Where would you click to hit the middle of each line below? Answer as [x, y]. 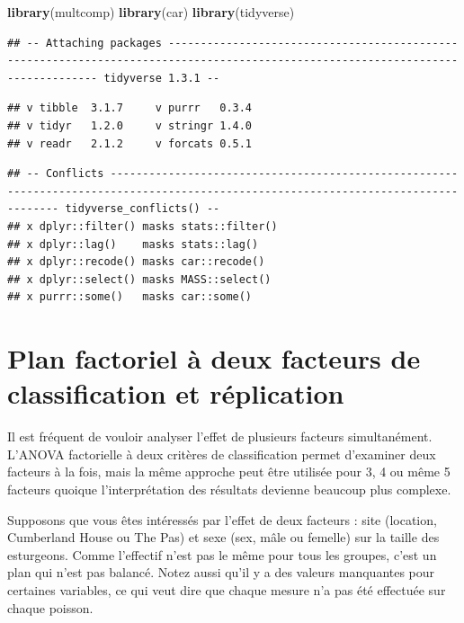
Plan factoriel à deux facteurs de [214, 358]
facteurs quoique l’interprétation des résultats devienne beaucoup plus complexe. [229, 489]
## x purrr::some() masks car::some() [130, 297]
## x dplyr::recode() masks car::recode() [136, 262]
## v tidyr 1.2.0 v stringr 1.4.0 [130, 125]
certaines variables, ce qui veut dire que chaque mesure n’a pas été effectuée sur [227, 589]
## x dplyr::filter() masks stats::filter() [143, 226]
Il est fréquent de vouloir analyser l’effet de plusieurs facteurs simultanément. [220, 436]
